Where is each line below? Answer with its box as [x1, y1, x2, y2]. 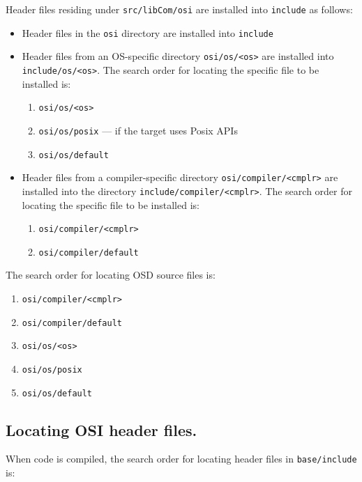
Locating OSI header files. [6, 419, 197, 440]
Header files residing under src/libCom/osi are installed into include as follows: [6, 2, 353, 16]
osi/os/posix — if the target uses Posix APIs [38, 123, 238, 137]
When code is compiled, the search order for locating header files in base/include [6, 451, 357, 466]
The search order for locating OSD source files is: [6, 267, 216, 282]
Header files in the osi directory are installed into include [22, 25, 273, 40]
